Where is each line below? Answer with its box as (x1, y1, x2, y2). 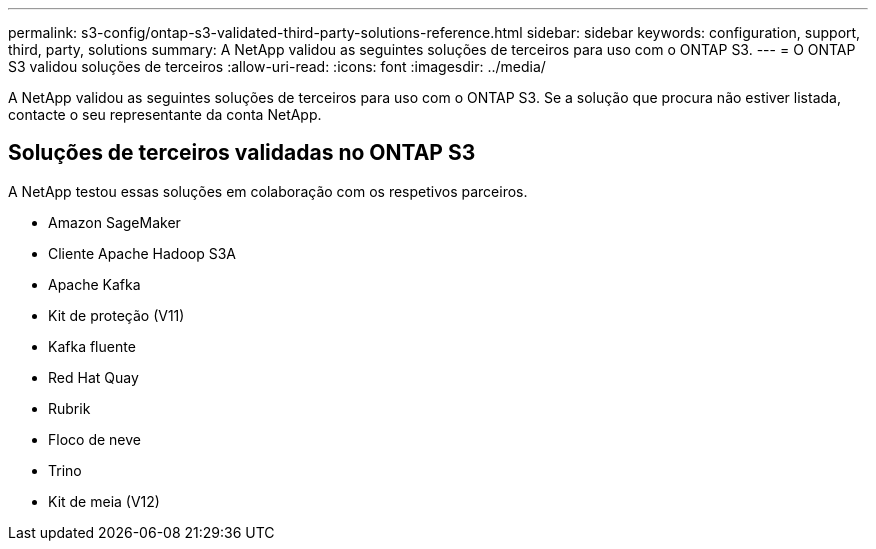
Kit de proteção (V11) (48, 306, 185, 324)
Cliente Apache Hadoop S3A (48, 244, 237, 262)
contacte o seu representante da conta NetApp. (8, 106, 322, 123)
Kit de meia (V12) (48, 492, 160, 510)
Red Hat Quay (48, 368, 139, 386)
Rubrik (48, 399, 91, 417)
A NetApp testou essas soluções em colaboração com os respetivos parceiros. (8, 182, 528, 200)
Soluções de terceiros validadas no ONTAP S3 (8, 140, 476, 166)
